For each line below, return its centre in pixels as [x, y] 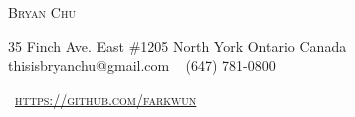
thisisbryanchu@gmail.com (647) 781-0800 [142, 65]
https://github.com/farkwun [106, 98]
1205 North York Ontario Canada [243, 45]
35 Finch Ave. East [66, 45]
